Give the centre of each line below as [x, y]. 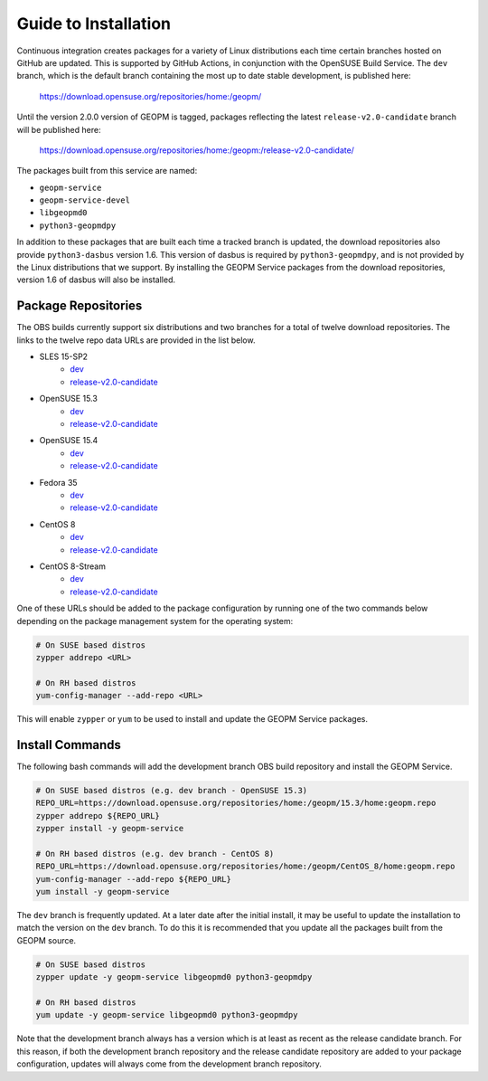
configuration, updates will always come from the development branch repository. [169, 1064]
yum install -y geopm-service [103, 892]
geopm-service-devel [85, 200]
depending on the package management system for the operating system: [155, 621]
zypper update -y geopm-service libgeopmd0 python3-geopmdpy [174, 977]
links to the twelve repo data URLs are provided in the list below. [136, 340]
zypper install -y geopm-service [110, 829]
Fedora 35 [58, 482]
